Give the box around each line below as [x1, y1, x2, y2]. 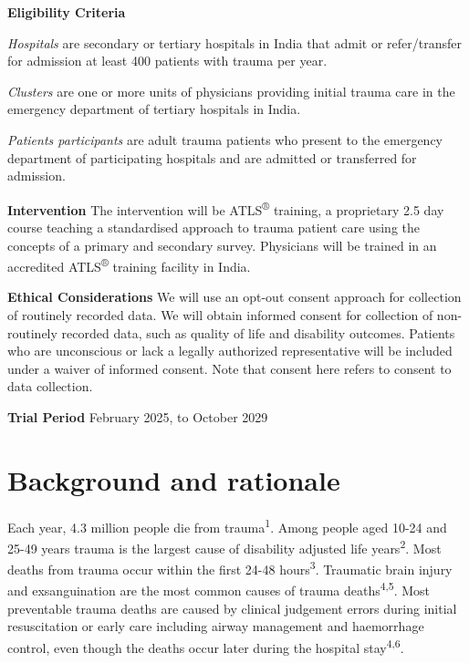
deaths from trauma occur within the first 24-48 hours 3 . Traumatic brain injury [7, 557, 453, 578]
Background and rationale [7, 461, 340, 498]
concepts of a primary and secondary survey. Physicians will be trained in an [7, 235, 437, 254]
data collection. [7, 377, 93, 396]
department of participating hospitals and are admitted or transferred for [7, 148, 417, 167]
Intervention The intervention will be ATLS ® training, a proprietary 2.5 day [7, 197, 444, 219]
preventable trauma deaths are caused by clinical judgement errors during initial [7, 598, 457, 617]
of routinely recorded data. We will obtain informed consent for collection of [7, 306, 433, 325]
